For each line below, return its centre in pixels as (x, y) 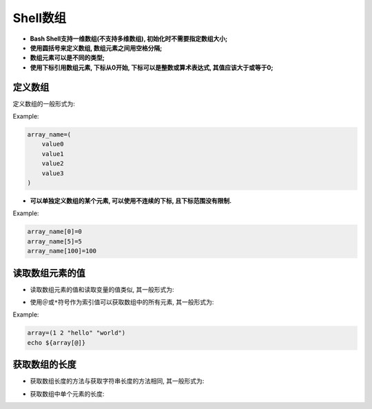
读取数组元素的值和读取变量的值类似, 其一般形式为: (102, 289)
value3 (53, 173)
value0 (53, 144)
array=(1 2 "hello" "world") (76, 333)
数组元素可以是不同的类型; (67, 58)
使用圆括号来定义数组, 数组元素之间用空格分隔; (96, 48)
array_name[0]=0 (55, 232)
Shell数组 (40, 18)
